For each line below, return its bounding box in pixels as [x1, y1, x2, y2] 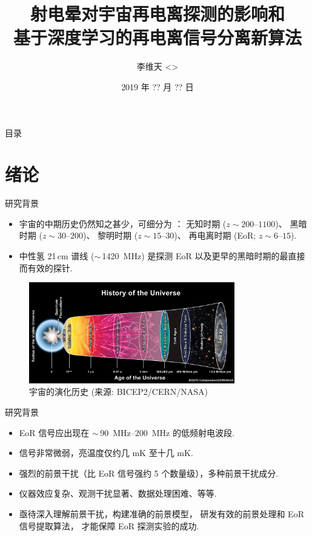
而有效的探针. [19, 261, 73, 274]
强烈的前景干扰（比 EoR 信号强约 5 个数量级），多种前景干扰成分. [19, 466, 279, 479]
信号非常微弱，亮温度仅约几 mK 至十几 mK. [19, 446, 193, 459]
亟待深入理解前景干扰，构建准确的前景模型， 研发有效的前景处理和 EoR [19, 507, 304, 520]
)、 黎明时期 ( [83, 229, 138, 242]
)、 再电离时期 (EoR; [174, 229, 256, 242]
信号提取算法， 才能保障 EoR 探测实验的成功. [19, 519, 199, 532]
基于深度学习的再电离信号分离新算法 [13, 25, 302, 50]
